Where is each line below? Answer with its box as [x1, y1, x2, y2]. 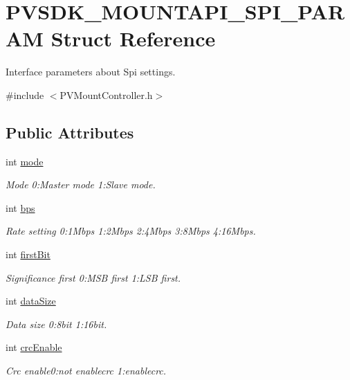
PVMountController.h [59, 87, 153, 102]
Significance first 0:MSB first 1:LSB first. [6, 270, 181, 284]
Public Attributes [6, 121, 134, 143]
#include [6, 87, 44, 102]
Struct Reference [50, 24, 216, 53]
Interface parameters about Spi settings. [6, 64, 176, 79]
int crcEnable [6, 340, 62, 354]
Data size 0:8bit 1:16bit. [6, 316, 107, 331]
